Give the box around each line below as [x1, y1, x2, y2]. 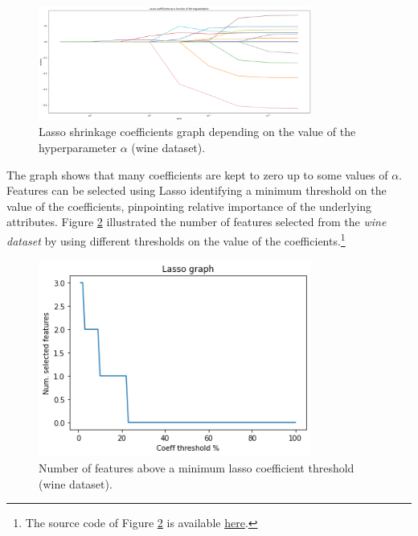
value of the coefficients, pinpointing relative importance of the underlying [6, 197, 372, 214]
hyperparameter [39, 138, 117, 155]
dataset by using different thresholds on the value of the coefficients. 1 [6, 229, 346, 249]
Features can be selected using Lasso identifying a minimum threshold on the [6, 182, 387, 199]
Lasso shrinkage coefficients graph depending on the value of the [39, 123, 356, 140]
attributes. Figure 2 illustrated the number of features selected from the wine [6, 213, 387, 230]
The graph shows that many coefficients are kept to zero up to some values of [6, 166, 388, 183]
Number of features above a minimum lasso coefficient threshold [39, 460, 354, 476]
